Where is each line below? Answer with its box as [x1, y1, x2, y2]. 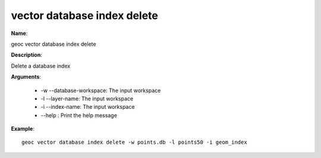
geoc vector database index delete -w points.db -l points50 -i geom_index [21, 139, 247, 146]
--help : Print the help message [40, 112, 117, 119]
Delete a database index [11, 62, 71, 69]
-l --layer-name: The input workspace [40, 95, 134, 102]
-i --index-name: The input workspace [40, 103, 135, 110]
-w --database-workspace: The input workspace [40, 87, 161, 94]
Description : [11, 51, 43, 59]
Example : [11, 125, 35, 132]
